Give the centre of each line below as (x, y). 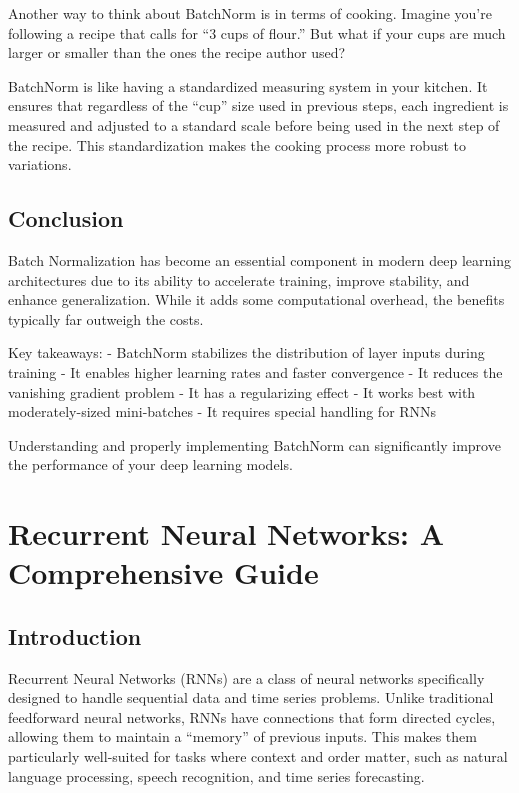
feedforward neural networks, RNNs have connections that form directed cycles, (252, 716)
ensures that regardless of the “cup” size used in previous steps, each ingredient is (258, 105)
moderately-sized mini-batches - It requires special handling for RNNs (222, 411)
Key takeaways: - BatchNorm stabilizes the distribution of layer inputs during (246, 352)
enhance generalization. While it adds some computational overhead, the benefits (256, 299)
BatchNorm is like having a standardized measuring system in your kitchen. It (248, 85)
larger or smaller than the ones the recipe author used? (177, 52)
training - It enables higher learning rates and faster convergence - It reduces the (255, 371)
